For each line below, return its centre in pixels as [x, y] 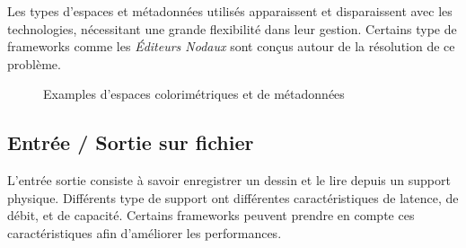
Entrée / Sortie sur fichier [131, 142]
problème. [34, 63]
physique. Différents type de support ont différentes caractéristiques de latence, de [233, 197]
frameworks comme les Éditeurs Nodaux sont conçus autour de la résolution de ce [231, 46]
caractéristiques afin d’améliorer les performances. [145, 232]
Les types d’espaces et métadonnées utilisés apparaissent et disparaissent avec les [230, 11]
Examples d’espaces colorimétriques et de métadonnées [194, 94]
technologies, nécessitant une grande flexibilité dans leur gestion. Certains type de [232, 28]
